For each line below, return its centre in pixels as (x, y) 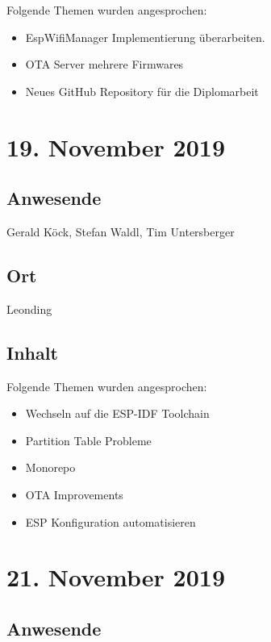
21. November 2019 (116, 577)
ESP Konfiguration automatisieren (110, 521)
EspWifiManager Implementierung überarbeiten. (145, 37)
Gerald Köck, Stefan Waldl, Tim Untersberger (121, 231)
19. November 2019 (116, 146)
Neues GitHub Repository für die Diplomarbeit (142, 91)
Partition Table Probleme (88, 440)
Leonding (29, 308)
